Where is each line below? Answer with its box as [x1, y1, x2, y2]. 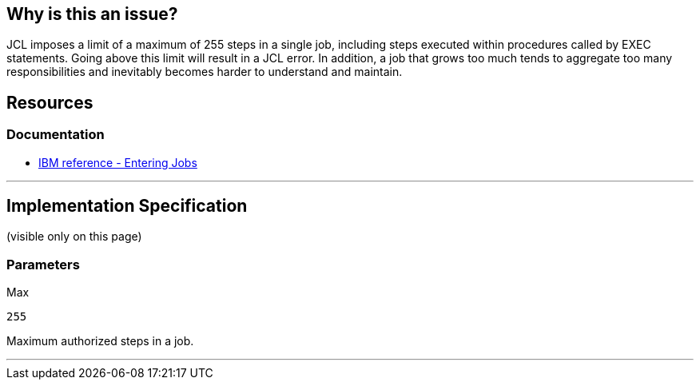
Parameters [6, 256, 80, 273]
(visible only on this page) [6, 229, 142, 244]
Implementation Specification [6, 196, 248, 217]
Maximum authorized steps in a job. [6, 334, 194, 348]
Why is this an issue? [6, 4, 178, 24]
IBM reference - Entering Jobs [38, 155, 197, 169]
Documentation [6, 126, 105, 143]
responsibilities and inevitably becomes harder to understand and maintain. [6, 65, 403, 79]
